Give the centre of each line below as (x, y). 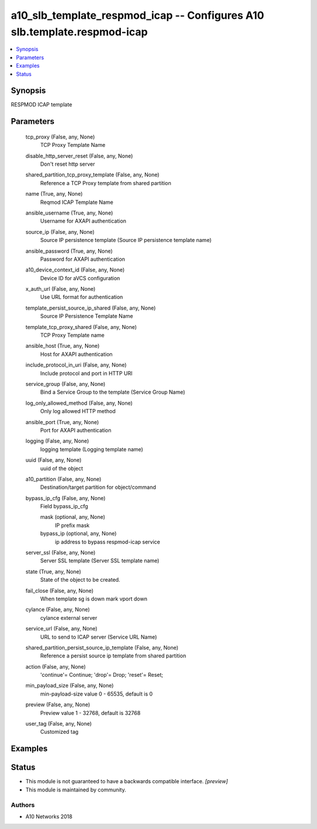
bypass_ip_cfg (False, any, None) (65, 498)
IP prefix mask (72, 525)
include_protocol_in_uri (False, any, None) (76, 365)
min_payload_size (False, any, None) (70, 686)
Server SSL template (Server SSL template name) (100, 561)
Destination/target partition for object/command (98, 487)
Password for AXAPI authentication (83, 259)
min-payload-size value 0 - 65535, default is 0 (96, 694)
